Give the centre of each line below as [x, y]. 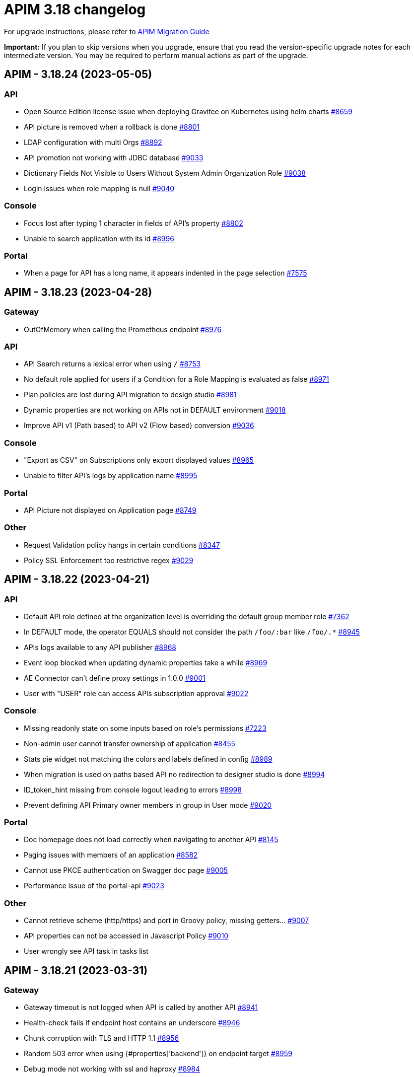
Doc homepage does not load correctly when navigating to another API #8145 [151, 840]
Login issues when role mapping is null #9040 [99, 188]
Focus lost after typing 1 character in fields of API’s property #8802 [134, 223]
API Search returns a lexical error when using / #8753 [112, 364]
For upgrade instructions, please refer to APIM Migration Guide [107, 31]
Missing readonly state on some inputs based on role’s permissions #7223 [145, 728]
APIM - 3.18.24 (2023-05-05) [78, 74]
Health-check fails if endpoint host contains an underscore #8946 [132, 1023]
